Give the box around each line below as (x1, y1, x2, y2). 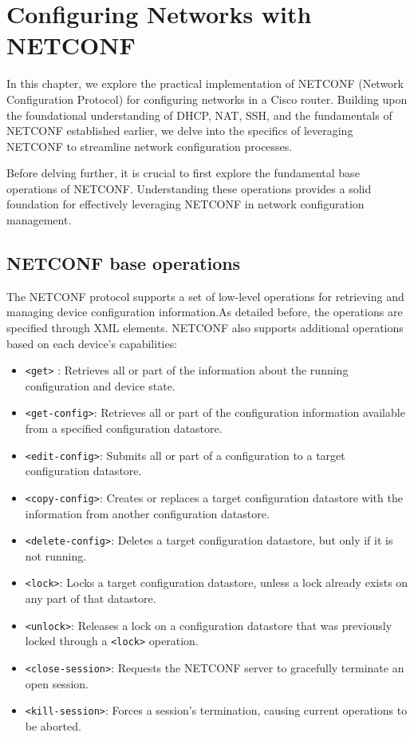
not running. (25, 547, 87, 564)
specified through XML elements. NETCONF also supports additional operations (6, 319, 404, 336)
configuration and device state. (25, 377, 175, 394)
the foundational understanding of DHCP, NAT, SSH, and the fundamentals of (6, 106, 392, 123)
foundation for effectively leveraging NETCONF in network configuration (6, 196, 365, 212)
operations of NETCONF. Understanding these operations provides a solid (6, 180, 372, 196)
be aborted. (25, 717, 81, 734)
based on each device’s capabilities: (6, 335, 178, 351)
